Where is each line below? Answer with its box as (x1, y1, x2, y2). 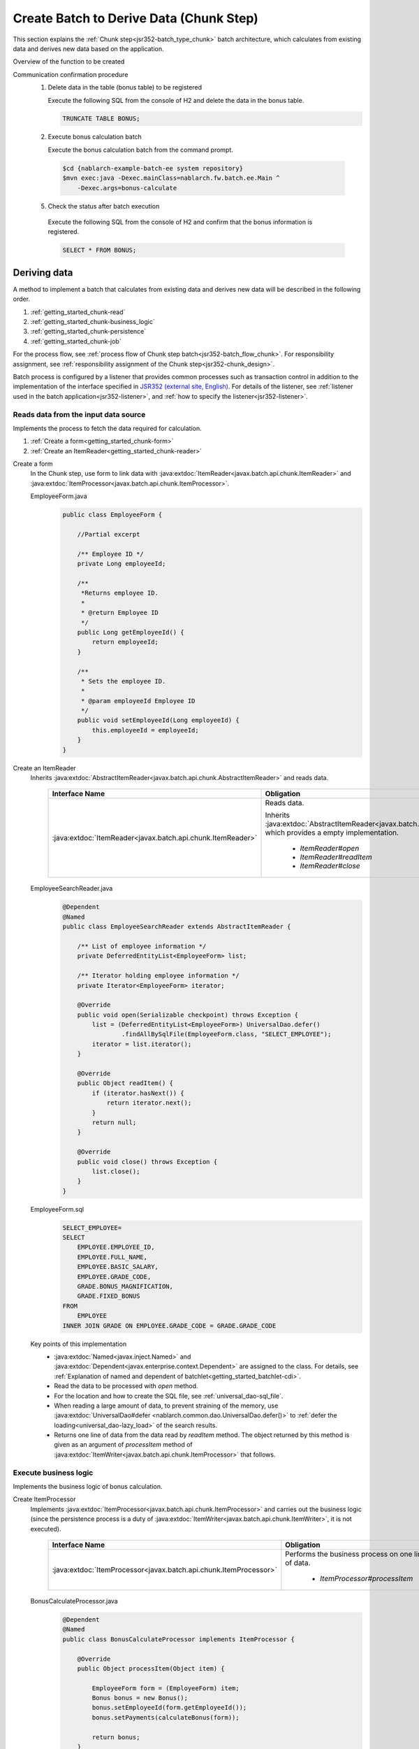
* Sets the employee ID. (80, 677, 166, 685)
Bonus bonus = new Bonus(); (91, 1694, 189, 1702)
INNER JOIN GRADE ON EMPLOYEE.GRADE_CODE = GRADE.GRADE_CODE (62, 1322, 277, 1329)
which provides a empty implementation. (265, 828, 399, 837)
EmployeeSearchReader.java (30, 884, 113, 893)
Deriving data (13, 267, 73, 278)
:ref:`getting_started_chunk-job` (30, 337, 122, 346)
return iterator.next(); (106, 1099, 192, 1107)
